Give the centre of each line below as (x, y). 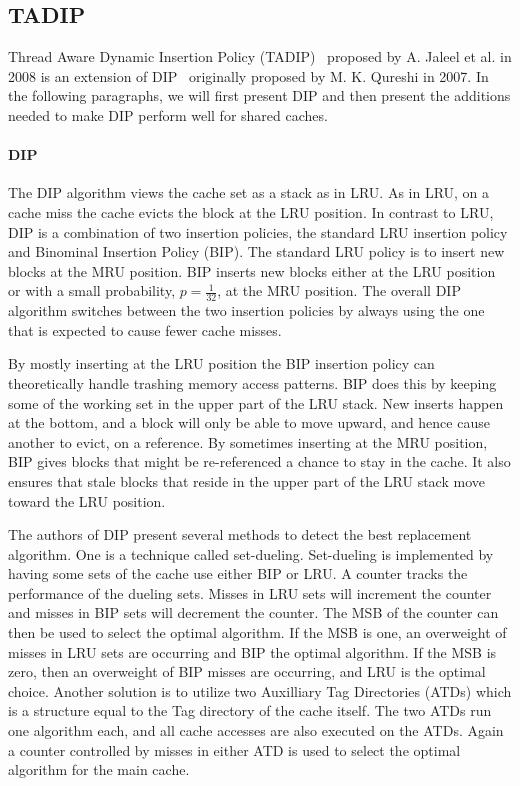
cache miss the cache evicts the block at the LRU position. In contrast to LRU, (251, 211)
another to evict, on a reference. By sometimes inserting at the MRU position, (248, 441)
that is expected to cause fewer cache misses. (145, 329)
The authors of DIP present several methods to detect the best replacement (240, 534)
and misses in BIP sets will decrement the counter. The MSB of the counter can (253, 612)
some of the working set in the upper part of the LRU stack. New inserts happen (256, 402)
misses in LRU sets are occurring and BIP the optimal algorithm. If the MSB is (252, 651)
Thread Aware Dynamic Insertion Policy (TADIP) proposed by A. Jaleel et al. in (260, 56)
